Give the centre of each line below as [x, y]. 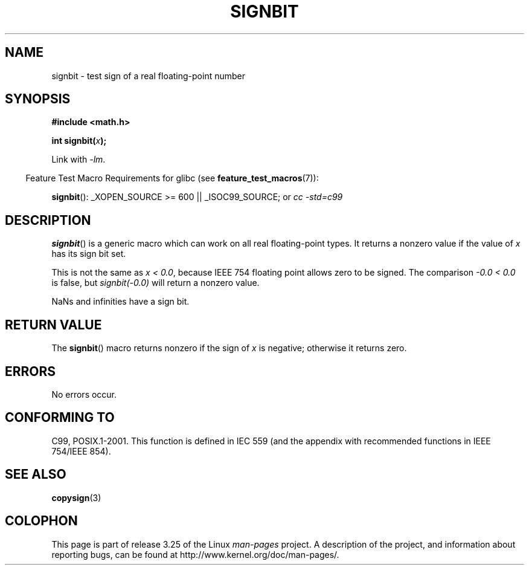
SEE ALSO [36, 474]
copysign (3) [76, 497]
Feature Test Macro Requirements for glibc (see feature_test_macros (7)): [172, 178]
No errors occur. [84, 394]
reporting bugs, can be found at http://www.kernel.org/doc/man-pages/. [195, 554]
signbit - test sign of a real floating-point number [149, 76]
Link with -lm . [79, 160]
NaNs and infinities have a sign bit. [120, 302]
